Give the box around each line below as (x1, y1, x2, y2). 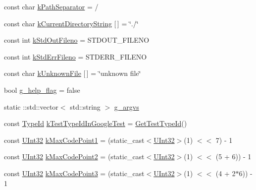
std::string (70, 101, 101, 112)
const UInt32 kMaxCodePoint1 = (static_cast (4, 134, 145, 145)
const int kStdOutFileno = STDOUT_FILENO (4, 35, 150, 45)
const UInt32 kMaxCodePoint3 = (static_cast (4, 168, 145, 178)
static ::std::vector (4, 101, 58, 112)
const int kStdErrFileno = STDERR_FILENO (4, 51, 147, 62)
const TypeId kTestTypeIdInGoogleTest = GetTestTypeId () (4, 118, 187, 128)
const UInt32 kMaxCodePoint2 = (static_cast (4, 151, 145, 162)
